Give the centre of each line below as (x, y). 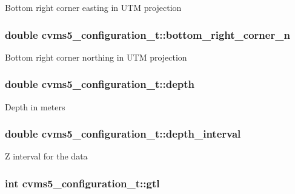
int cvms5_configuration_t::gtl (82, 183)
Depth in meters (35, 106)
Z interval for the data (46, 156)
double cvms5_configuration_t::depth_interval (123, 134)
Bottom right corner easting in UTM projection (93, 7)
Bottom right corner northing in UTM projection (96, 57)
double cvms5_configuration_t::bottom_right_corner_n (147, 34)
